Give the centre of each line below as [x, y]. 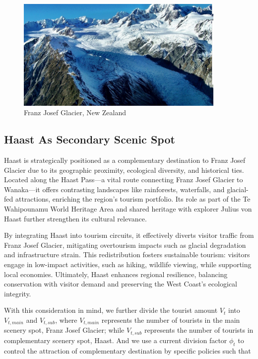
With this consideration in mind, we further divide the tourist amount [111, 310]
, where [66, 320]
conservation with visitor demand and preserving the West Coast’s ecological [121, 284]
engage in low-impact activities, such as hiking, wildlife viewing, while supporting [128, 264]
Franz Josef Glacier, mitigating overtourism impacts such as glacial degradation [125, 245]
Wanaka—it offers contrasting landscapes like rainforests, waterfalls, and [114, 189]
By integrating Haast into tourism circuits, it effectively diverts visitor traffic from [129, 235]
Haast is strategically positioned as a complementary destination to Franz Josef [125, 160]
